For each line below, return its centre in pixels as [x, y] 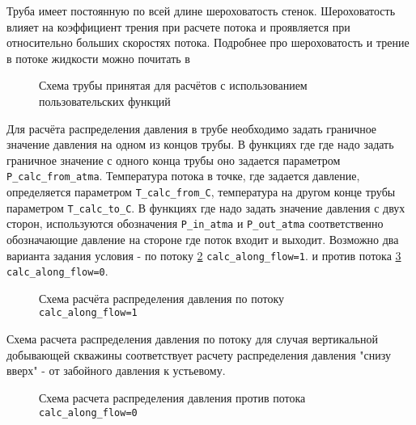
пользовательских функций [105, 101]
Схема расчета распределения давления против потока [172, 397]
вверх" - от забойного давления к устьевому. [116, 370]
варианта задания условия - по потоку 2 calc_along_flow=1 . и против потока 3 [204, 255]
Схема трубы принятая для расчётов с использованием [173, 85]
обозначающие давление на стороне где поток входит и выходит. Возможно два [203, 239]
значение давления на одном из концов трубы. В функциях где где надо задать [200, 144]
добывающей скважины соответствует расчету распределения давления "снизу [199, 354]
